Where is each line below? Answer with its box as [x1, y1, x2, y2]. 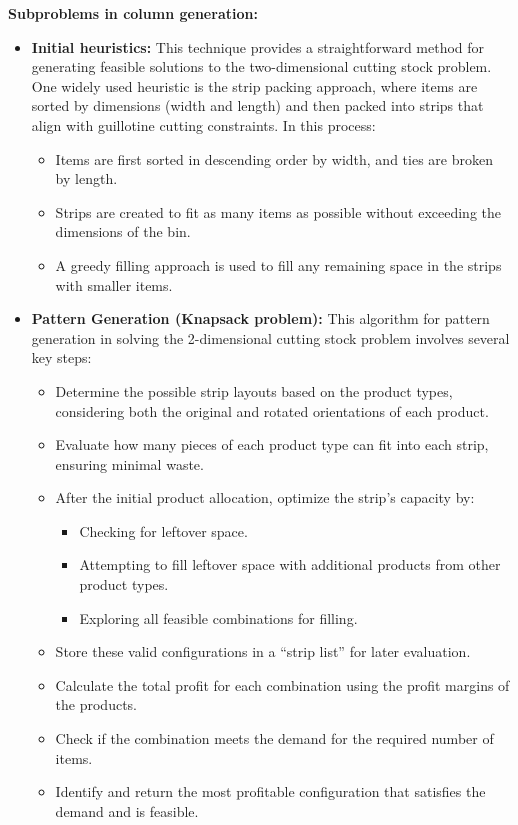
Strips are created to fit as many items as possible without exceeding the [55, 201, 502, 222]
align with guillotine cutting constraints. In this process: [31, 114, 376, 135]
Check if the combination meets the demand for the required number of [55, 728, 494, 749]
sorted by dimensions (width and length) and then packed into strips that [31, 95, 484, 116]
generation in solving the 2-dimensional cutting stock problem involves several [31, 327, 510, 348]
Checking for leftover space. [79, 520, 248, 541]
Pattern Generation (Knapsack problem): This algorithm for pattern [31, 308, 490, 329]
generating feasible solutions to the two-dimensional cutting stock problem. [31, 56, 492, 77]
